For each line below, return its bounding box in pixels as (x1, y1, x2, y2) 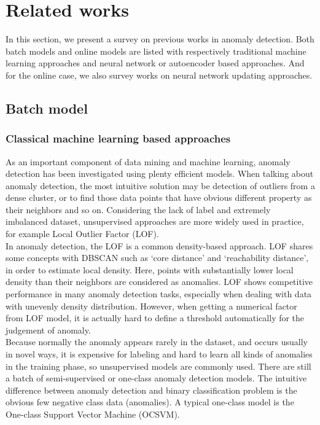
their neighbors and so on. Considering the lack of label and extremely (6, 203, 271, 216)
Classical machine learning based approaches (6, 131, 231, 146)
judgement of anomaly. (6, 323, 91, 336)
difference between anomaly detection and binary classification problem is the (6, 383, 297, 396)
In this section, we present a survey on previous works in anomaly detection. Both (6, 33, 314, 45)
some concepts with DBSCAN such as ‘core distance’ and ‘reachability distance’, (6, 251, 309, 264)
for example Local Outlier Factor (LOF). (6, 227, 159, 240)
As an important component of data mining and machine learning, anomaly (6, 155, 291, 168)
